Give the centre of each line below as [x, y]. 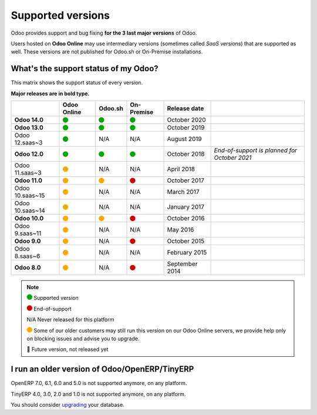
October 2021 [233, 158]
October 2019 [186, 128]
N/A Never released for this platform [70, 320]
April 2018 [181, 169]
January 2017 [186, 207]
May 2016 [181, 230]
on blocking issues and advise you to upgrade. [83, 339]
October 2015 [186, 241]
